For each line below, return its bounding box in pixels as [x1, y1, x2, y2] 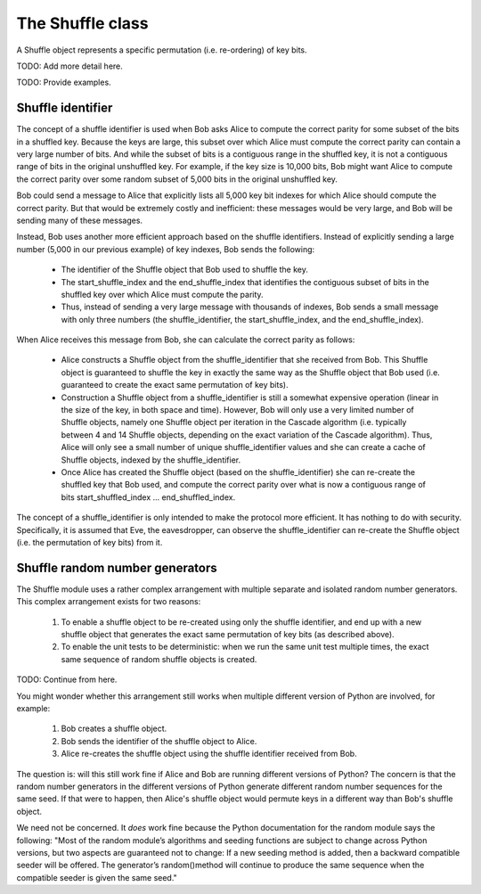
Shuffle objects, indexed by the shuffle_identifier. [61, 455, 241, 465]
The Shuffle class [16, 13, 149, 33]
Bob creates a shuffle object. [61, 723, 167, 734]
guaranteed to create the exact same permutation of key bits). [61, 380, 289, 390]
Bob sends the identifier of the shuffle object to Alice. [61, 735, 257, 746]
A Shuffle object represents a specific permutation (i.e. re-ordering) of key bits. [16, 45, 307, 55]
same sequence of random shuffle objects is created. [61, 653, 257, 664]
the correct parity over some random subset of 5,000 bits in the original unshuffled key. [16, 174, 338, 185]
